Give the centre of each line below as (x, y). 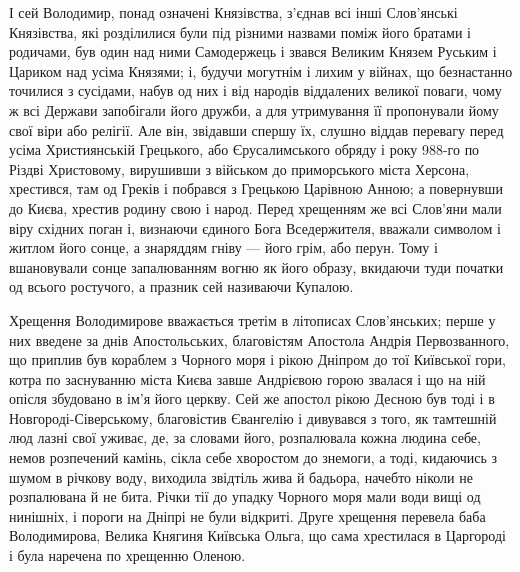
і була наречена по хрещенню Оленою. (127, 555)
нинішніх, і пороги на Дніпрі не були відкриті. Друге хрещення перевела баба (247, 515)
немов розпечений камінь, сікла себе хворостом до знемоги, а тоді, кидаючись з (253, 457)
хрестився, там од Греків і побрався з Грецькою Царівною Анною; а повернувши (256, 188)
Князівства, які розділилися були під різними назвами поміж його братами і (240, 31)
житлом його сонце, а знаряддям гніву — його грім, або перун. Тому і (223, 247)
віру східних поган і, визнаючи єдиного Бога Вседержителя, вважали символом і (255, 227)
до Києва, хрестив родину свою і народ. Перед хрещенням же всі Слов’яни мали (255, 207)
